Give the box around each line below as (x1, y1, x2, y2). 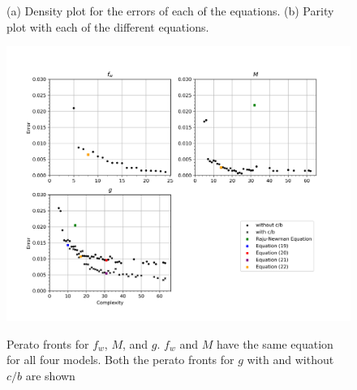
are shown (25, 367, 75, 384)
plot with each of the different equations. (6, 18, 209, 35)
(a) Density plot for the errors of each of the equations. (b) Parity (6, 2, 334, 19)
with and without (247, 351, 334, 368)
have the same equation (216, 335, 333, 352)
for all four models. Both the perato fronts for (6, 351, 234, 368)
